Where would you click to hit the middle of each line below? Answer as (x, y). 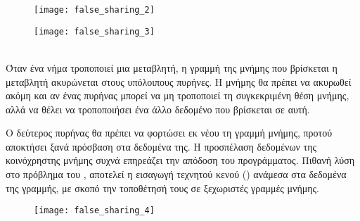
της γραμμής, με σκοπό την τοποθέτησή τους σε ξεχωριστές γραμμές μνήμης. (162, 188)
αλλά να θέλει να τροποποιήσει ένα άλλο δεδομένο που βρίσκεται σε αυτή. (158, 109)
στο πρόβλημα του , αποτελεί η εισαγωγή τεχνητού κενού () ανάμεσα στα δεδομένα (176, 174)
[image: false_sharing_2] (94, 10)
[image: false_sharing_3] (94, 31)
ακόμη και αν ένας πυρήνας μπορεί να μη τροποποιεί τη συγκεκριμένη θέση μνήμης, (178, 95)
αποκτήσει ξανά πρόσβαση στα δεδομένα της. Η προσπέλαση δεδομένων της (161, 146)
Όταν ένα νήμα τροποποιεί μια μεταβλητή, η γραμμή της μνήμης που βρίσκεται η (172, 67)
